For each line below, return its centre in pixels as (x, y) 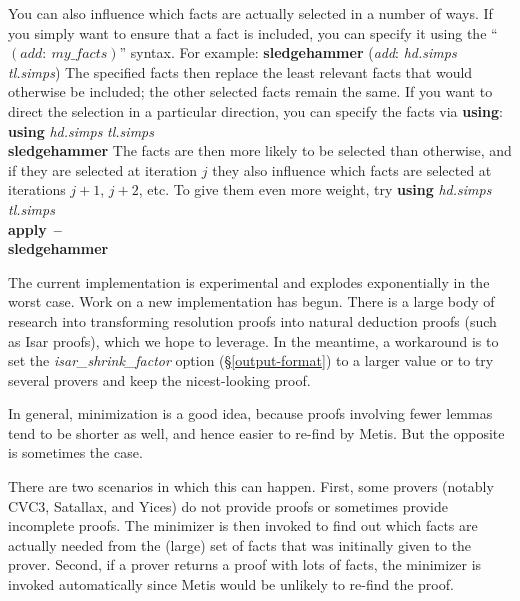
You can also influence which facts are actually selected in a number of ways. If (250, 13)
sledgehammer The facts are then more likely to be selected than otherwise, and (260, 150)
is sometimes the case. (75, 452)
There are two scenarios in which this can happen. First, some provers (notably (251, 486)
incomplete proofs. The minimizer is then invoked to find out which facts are (243, 525)
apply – (35, 228)
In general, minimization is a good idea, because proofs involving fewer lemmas (250, 413)
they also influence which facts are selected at (352, 169)
